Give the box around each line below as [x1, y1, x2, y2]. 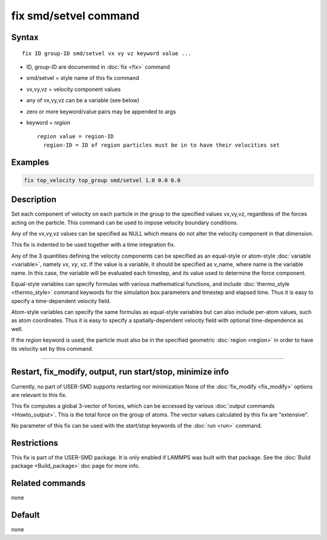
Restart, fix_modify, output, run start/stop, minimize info [11, 367, 230, 377]
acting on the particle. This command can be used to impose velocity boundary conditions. [11, 219, 239, 226]
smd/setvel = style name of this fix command [26, 75, 139, 82]
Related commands [11, 478, 86, 488]
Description [11, 195, 57, 205]
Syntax [11, 32, 39, 42]
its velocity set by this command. [11, 345, 94, 352]
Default [11, 510, 40, 521]
